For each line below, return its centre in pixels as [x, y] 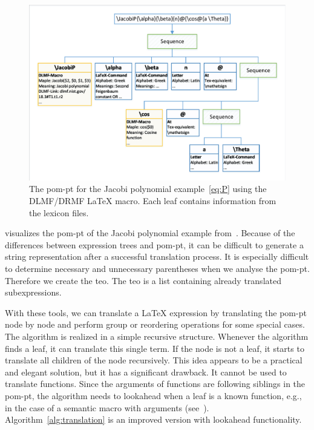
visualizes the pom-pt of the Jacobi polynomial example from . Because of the [150, 233]
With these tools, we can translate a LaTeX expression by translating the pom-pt [156, 312]
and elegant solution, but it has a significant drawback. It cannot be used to [146, 372]
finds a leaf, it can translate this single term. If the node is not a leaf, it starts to [155, 348]
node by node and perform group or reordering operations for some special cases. [155, 324]
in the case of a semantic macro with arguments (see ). [107, 407]
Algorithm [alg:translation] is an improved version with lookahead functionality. [153, 419]
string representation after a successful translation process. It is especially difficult [157, 256]
